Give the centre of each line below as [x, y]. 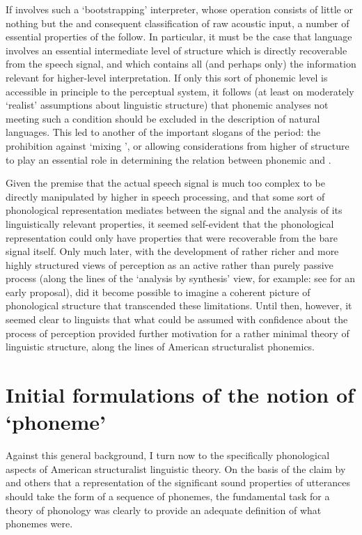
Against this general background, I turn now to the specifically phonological [168, 455]
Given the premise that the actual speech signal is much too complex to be [165, 183]
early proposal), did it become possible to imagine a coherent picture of [158, 292]
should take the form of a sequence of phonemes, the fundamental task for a [168, 496]
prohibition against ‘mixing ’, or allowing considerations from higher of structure [178, 145]
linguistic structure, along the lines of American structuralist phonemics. [160, 347]
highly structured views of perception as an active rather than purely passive [170, 264]
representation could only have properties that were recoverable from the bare [172, 237]
